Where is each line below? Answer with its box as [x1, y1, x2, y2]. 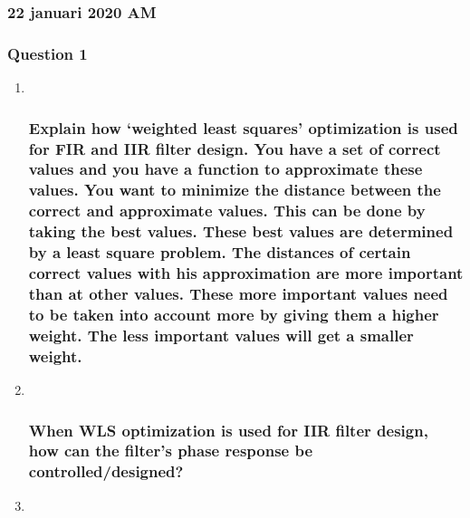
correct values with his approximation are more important [28, 262, 464, 284]
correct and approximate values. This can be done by [28, 199, 426, 222]
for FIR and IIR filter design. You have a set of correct [28, 137, 441, 159]
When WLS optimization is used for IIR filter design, [28, 418, 428, 441]
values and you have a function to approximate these [28, 158, 423, 180]
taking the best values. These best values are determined [28, 220, 454, 243]
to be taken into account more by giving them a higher [28, 302, 439, 325]
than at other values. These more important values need [28, 282, 448, 304]
